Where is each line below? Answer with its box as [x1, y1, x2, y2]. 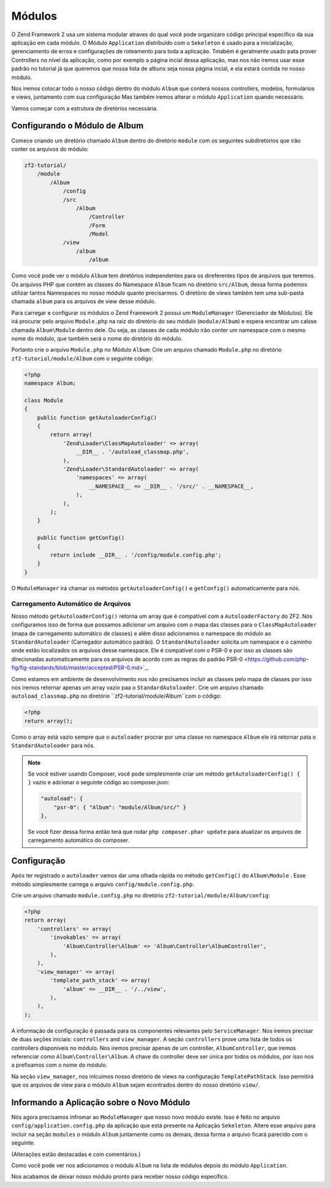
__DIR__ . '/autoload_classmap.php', [75, 449, 189, 455]
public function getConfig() [37, 534, 125, 541]
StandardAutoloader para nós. [11, 742, 95, 749]
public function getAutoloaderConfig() [37, 414, 158, 421]
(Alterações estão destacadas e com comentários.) [11, 1151, 141, 1158]
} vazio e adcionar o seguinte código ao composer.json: [28, 779, 170, 786]
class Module [24, 396, 64, 404]
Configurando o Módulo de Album [11, 120, 144, 131]
